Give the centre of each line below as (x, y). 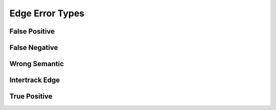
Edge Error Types (47, 13)
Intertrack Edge (35, 80)
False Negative (34, 48)
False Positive (32, 31)
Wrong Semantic (37, 64)
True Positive (31, 97)
